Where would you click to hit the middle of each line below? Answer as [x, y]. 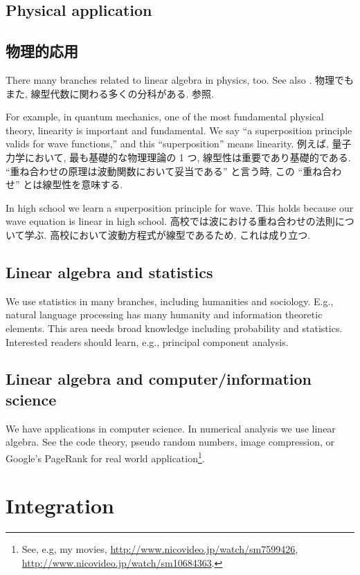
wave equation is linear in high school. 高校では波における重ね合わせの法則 [170, 221]
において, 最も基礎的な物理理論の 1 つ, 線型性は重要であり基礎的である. [188, 157]
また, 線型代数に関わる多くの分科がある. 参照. [110, 93]
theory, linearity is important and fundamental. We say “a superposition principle [179, 130]
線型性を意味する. [83, 184]
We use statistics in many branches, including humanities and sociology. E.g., [170, 301]
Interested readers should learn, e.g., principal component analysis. [147, 341]
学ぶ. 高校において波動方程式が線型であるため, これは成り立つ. [168, 234]
